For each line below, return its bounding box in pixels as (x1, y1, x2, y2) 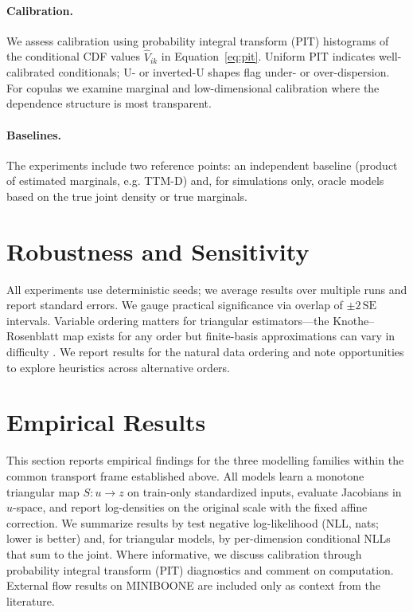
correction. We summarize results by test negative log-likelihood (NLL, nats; (6, 514, 379, 531)
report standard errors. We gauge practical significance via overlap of (6, 296, 343, 313)
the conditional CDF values (6, 48, 141, 65)
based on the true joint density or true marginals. (6, 187, 247, 204)
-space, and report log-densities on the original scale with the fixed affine (13, 499, 368, 516)
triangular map (6, 483, 80, 500)
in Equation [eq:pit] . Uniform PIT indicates (161, 48, 376, 65)
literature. (6, 592, 55, 609)
